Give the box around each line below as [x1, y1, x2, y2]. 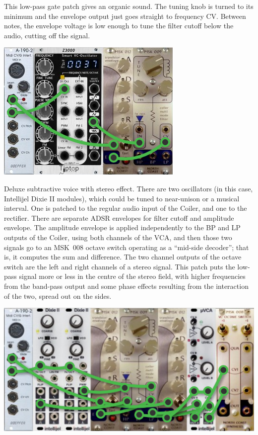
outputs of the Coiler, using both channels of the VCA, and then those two [4, 232, 232, 242]
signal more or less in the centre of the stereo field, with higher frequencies [19, 271, 246, 281]
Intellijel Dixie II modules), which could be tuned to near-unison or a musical [4, 193, 240, 203]
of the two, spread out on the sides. [4, 290, 112, 301]
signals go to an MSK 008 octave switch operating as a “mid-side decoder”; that [4, 242, 249, 252]
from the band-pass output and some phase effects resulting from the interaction [4, 280, 249, 291]
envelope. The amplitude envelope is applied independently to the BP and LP [4, 222, 241, 233]
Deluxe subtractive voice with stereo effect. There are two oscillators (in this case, [4, 183, 253, 193]
